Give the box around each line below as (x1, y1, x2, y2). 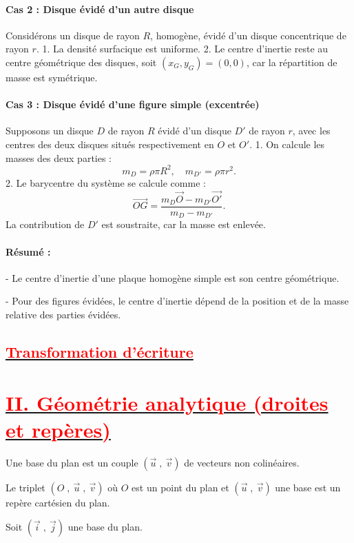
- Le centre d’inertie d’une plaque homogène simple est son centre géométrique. (6, 270, 340, 285)
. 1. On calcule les (249, 136, 325, 151)
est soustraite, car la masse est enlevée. (101, 217, 266, 232)
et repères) (6, 415, 111, 443)
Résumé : (6, 244, 51, 258)
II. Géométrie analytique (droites (6, 388, 329, 416)
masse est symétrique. (6, 70, 98, 84)
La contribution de (6, 217, 85, 232)
